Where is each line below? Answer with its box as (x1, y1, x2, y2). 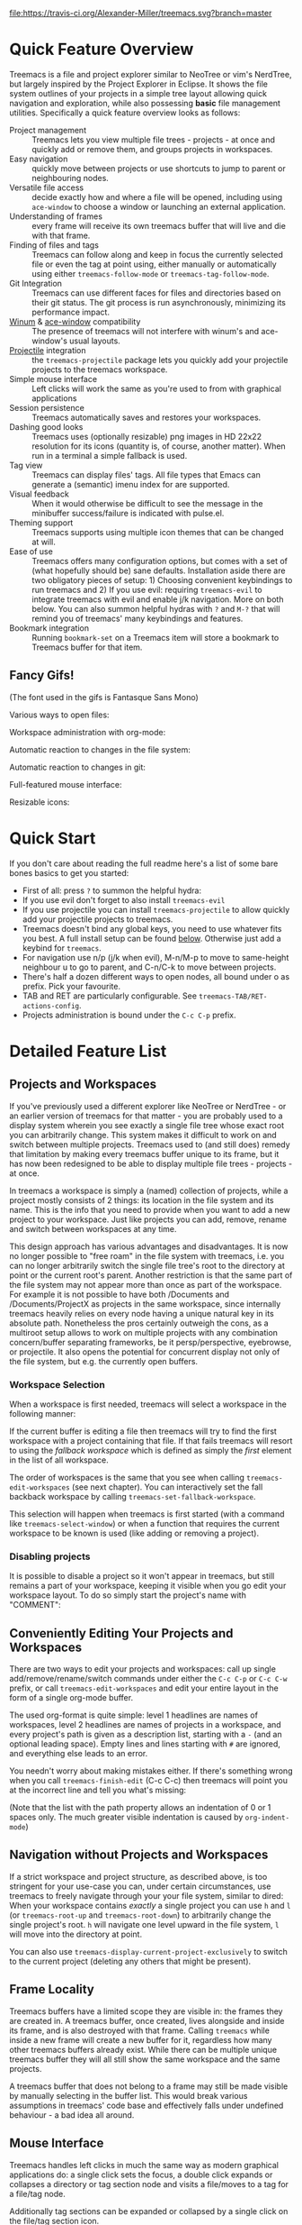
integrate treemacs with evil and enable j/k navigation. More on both (31, 594, 284, 605)
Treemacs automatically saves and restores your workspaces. (31, 412, 262, 423)
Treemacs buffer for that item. (31, 642, 143, 652)
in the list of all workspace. (9, 1454, 110, 1465)
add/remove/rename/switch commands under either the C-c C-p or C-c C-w (9, 1673, 288, 1684)
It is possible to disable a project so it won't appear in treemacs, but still (9, 1571, 275, 1582)
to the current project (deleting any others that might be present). (9, 1956, 252, 1966)
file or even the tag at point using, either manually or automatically (31, 259, 277, 269)
